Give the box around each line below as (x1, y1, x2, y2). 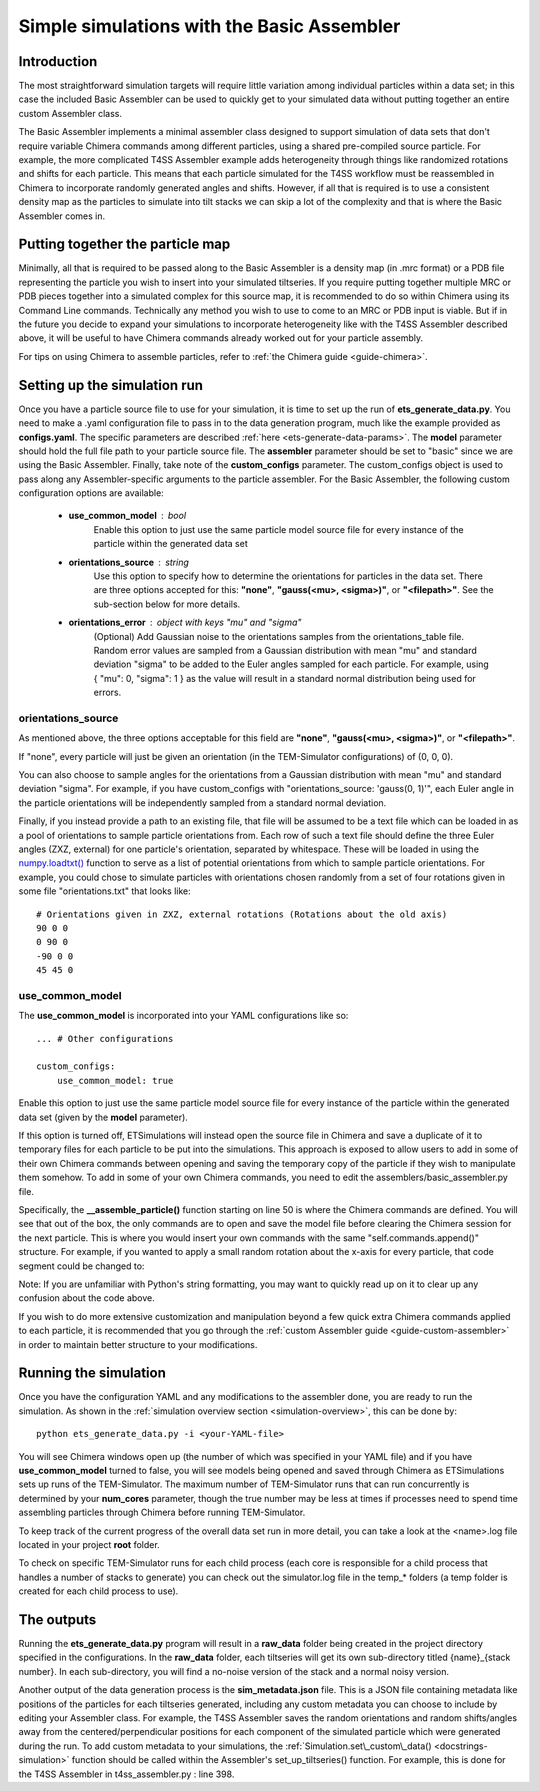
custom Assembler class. (18, 107, 122, 119)
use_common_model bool (68, 510, 187, 522)
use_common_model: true (56, 1075, 174, 1086)
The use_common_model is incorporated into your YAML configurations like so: (18, 1010, 349, 1022)
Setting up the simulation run (18, 376, 204, 394)
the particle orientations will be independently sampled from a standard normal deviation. (18, 796, 387, 809)
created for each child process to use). (18, 1585, 179, 1597)
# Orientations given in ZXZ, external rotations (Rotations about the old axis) (36, 908, 448, 920)
